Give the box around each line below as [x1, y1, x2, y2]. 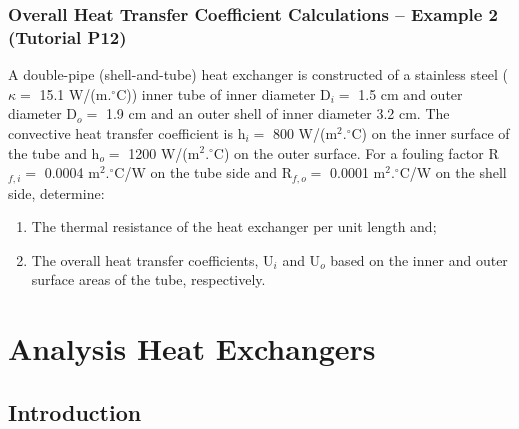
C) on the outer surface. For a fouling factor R [213, 142, 499, 163]
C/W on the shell [399, 162, 507, 183]
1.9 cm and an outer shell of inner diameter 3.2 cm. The [105, 103, 450, 124]
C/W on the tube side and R [114, 162, 292, 183]
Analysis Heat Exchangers [8, 328, 376, 369]
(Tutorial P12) [8, 24, 127, 49]
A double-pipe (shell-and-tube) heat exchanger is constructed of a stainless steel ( [8, 64, 508, 85]
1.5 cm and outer [358, 83, 463, 104]
